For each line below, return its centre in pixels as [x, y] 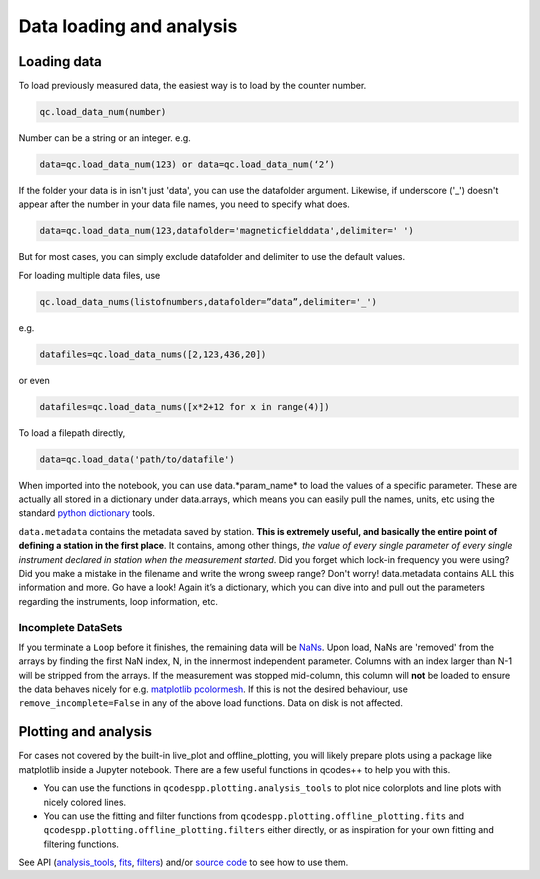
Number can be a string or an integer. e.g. [105, 138]
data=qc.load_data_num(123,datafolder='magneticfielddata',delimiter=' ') [227, 231]
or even [34, 380]
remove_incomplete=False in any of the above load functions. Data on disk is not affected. [211, 703]
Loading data [60, 61]
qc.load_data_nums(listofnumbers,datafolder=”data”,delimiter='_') [208, 301]
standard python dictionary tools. [86, 513]
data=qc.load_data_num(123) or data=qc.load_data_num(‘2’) [187, 164]
